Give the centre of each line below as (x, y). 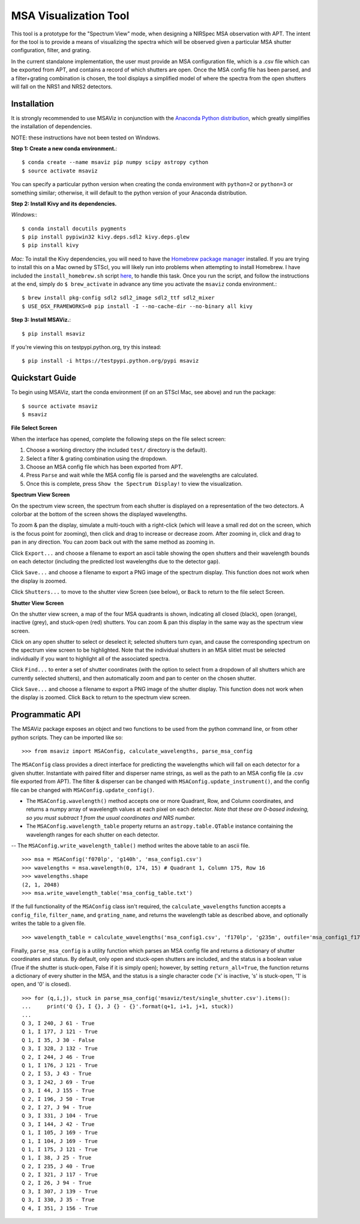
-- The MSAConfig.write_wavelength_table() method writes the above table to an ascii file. (130, 846)
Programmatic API (46, 715)
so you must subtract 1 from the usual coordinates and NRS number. (111, 817)
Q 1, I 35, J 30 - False (58, 1040)
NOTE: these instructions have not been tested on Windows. (85, 138)
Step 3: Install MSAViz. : (41, 320)
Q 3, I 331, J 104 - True (60, 1116)
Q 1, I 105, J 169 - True (60, 1133)
